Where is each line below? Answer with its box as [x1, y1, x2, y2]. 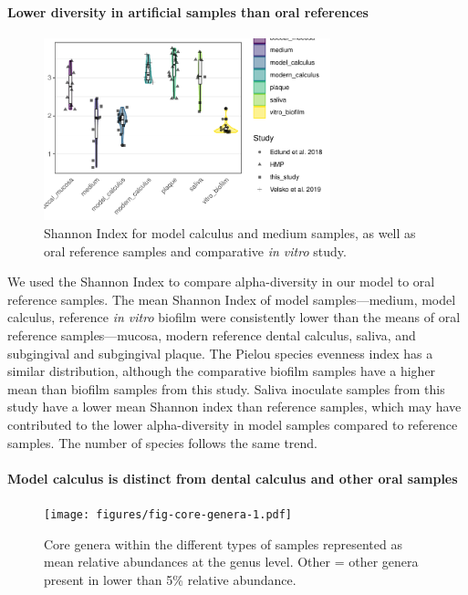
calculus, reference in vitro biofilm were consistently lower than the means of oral [7, 308, 461, 327]
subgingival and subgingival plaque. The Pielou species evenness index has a [7, 343, 433, 362]
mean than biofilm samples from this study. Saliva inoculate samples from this [7, 379, 445, 398]
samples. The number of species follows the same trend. [7, 433, 317, 452]
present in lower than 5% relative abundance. [44, 569, 296, 589]
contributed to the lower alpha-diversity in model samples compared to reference [7, 414, 458, 433]
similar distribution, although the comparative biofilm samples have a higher [7, 361, 436, 381]
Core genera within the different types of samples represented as [44, 534, 402, 553]
